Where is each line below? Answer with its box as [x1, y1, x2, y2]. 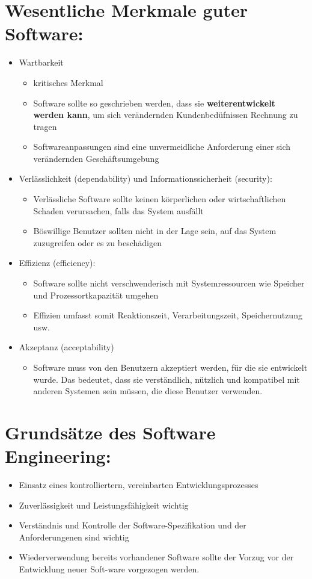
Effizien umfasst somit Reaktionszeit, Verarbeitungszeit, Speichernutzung [33, 309, 302, 321]
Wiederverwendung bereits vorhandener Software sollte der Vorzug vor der [19, 551, 294, 563]
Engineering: [5, 444, 111, 468]
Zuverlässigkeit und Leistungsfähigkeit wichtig [19, 498, 189, 511]
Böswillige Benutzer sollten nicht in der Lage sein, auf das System [33, 224, 277, 237]
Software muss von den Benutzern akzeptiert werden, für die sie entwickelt [33, 361, 308, 373]
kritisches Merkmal [33, 76, 103, 88]
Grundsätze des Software [5, 420, 216, 444]
